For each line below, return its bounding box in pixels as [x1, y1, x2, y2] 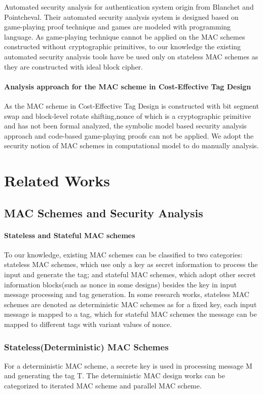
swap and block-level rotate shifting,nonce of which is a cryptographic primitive [4, 110, 251, 121]
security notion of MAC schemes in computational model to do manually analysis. [4, 140, 259, 151]
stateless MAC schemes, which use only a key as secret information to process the [4, 259, 258, 270]
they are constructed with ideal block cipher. [4, 61, 143, 72]
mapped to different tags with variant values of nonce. [4, 319, 172, 330]
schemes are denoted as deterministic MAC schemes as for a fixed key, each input [4, 299, 257, 309]
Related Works [4, 170, 110, 191]
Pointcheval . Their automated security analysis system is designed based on [4, 11, 239, 22]
